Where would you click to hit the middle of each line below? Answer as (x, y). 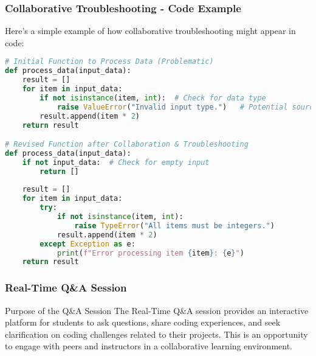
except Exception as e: (88, 244)
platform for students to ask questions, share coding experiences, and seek (143, 322)
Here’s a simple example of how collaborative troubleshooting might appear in (150, 31)
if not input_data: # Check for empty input (116, 162)
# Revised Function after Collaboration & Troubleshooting (127, 145)
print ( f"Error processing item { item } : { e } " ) (150, 253)
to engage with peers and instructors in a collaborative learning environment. (149, 346)
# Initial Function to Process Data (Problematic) (109, 62)
